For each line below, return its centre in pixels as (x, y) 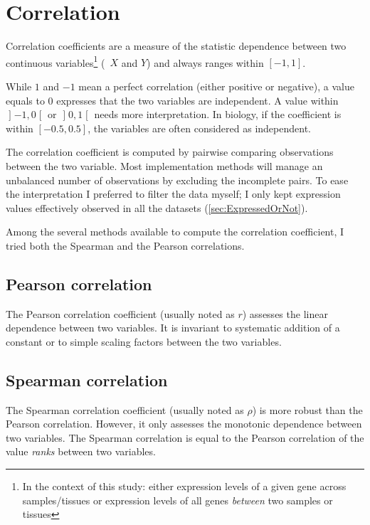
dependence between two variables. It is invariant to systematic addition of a (173, 328)
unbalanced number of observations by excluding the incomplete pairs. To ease (177, 180)
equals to (25, 100)
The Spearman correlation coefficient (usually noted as (125, 409)
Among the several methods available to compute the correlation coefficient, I (175, 232)
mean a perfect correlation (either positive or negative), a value (216, 86)
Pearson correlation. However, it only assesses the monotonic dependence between (184, 424)
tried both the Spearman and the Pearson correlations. (125, 245)
